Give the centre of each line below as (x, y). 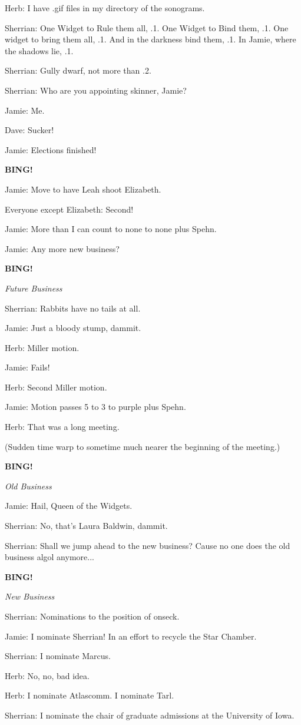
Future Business (34, 288)
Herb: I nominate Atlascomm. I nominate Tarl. (90, 695)
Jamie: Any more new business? (62, 248)
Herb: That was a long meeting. (62, 427)
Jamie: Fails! (27, 367)
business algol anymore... (49, 557)
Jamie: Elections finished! (51, 149)
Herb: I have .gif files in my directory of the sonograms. (105, 8)
